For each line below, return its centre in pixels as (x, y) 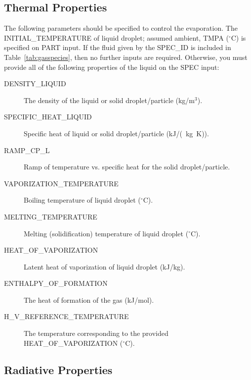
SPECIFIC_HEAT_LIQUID (48, 117)
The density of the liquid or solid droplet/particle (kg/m (109, 100)
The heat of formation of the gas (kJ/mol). (89, 299)
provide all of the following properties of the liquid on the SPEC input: (112, 67)
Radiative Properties (58, 369)
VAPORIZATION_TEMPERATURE (61, 183)
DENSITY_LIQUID (35, 83)
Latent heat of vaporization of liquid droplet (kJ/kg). (105, 266)
